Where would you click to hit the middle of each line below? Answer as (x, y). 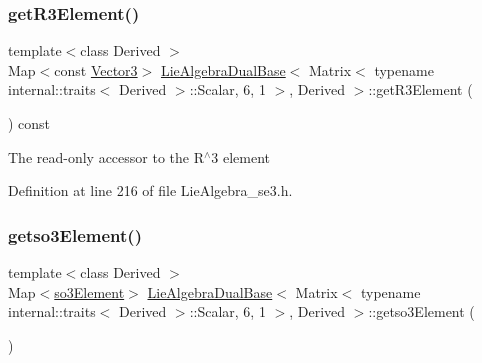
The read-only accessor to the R (106, 156)
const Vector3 (96, 69)
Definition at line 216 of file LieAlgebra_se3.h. (150, 190)
